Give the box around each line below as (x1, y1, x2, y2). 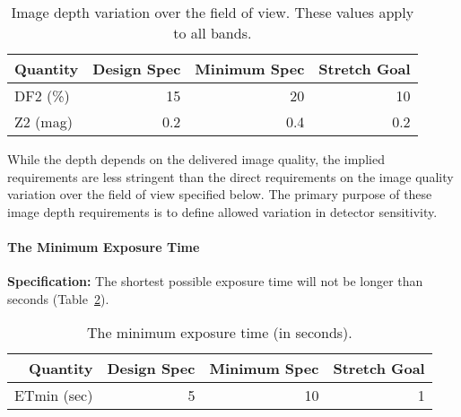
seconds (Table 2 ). (7, 289, 109, 308)
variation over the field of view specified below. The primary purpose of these (7, 185, 432, 204)
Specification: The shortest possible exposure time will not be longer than (7, 272, 423, 291)
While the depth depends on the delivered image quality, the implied (7, 150, 385, 168)
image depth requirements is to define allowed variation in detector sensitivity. (7, 202, 438, 221)
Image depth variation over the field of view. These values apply (11, 2, 414, 22)
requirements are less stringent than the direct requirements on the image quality (7, 167, 454, 186)
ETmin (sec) (14, 385, 93, 406)
